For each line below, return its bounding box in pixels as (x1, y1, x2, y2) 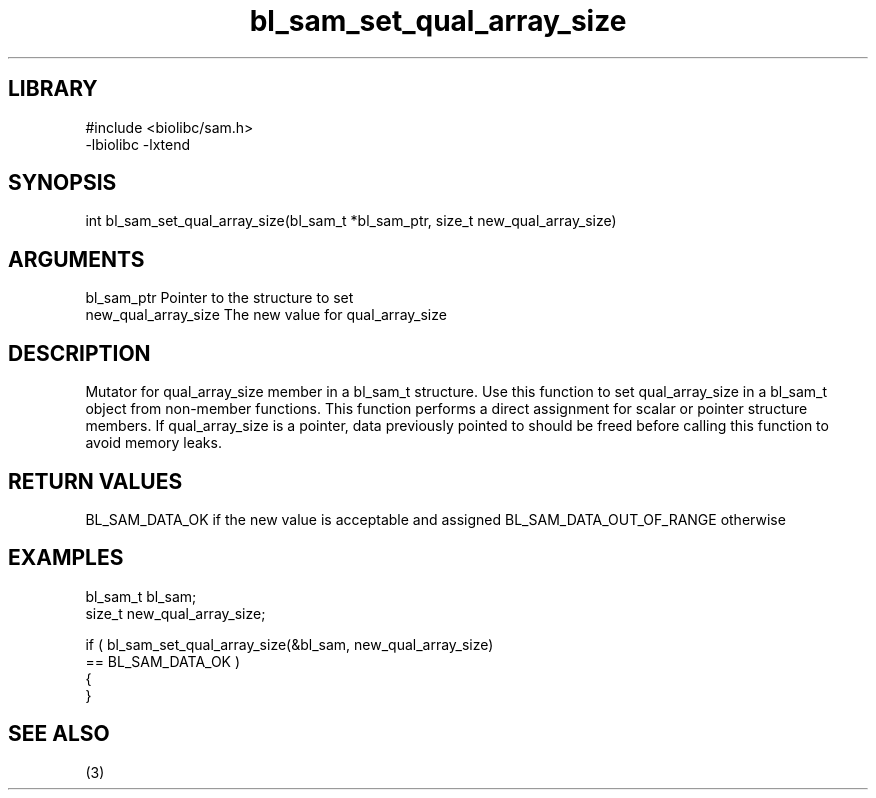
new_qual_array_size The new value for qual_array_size (85, 306, 447, 324)
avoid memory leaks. (85, 434, 222, 452)
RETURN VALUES (8, 468, 183, 494)
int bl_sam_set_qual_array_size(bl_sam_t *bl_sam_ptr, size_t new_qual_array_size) (85, 212, 617, 230)
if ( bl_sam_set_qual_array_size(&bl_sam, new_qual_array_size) (85, 635, 494, 653)
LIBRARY (8, 76, 98, 102)
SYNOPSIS (8, 170, 117, 196)
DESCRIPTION (8, 340, 151, 366)
